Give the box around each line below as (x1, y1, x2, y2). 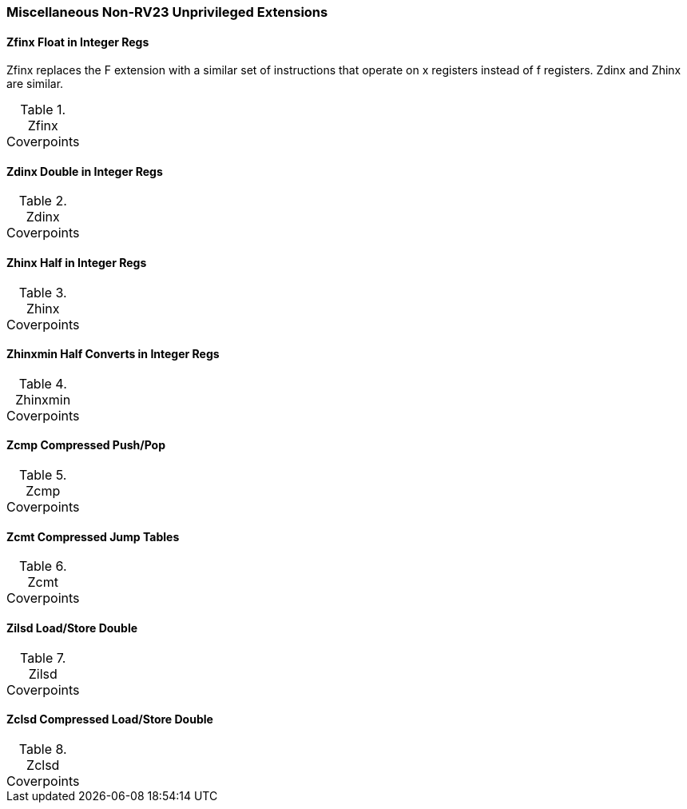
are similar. (6, 77, 64, 91)
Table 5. (19, 467, 67, 484)
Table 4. (18, 375, 67, 392)
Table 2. (18, 193, 67, 209)
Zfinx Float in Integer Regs (6, 34, 149, 49)
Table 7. (20, 649, 66, 666)
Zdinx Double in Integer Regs (6, 164, 163, 178)
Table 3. (18, 284, 67, 301)
